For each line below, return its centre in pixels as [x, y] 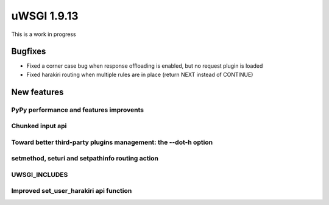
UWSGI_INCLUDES [40, 174]
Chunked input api [39, 126]
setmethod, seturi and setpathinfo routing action [85, 159]
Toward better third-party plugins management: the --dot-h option [112, 142]
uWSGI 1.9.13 [45, 16]
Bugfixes [29, 52]
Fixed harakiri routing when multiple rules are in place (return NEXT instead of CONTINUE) [140, 74]
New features [37, 92]
